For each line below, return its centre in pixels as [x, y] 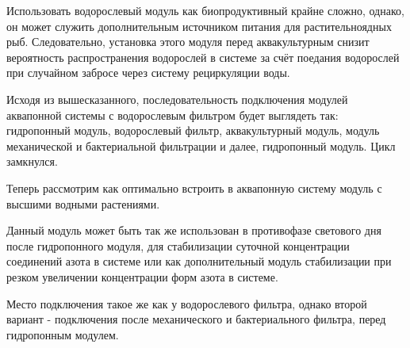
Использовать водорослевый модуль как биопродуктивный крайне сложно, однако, [205, 10]
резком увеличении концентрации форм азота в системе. [142, 276]
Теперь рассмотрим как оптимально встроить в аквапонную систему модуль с [194, 187]
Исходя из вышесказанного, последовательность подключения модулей [177, 99]
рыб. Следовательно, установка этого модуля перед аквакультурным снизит [188, 42]
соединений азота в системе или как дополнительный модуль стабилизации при [199, 261]
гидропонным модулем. [63, 334]
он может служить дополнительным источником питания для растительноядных [199, 26]
